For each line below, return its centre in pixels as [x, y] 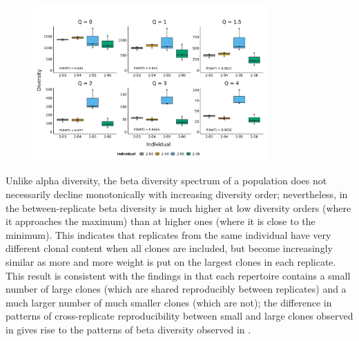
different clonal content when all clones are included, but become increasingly [169, 248]
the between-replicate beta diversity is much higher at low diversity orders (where [178, 207]
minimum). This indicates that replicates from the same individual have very [168, 234]
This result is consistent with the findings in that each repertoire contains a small [178, 275]
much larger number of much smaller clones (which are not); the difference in [169, 302]
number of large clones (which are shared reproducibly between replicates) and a [176, 289]
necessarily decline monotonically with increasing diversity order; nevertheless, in [177, 194]
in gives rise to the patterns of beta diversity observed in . [128, 330]
